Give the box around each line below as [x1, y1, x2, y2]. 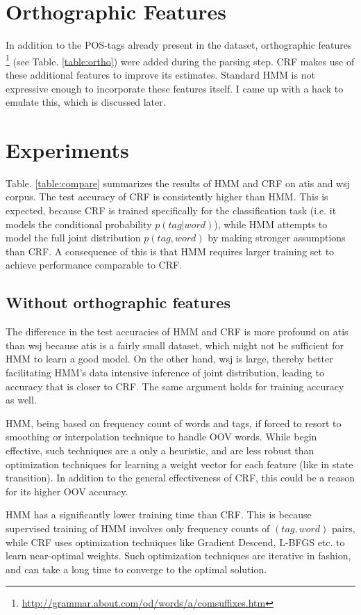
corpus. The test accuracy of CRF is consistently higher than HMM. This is [6, 189, 328, 204]
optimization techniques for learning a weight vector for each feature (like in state [6, 456, 353, 471]
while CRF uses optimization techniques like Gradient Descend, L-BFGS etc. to [6, 534, 345, 549]
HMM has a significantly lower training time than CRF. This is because [6, 507, 312, 522]
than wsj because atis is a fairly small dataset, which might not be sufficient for [6, 337, 344, 352]
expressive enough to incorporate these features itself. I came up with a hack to [6, 81, 344, 95]
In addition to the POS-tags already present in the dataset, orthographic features [6, 38, 352, 52]
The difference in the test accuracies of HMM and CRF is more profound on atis [6, 324, 349, 339]
